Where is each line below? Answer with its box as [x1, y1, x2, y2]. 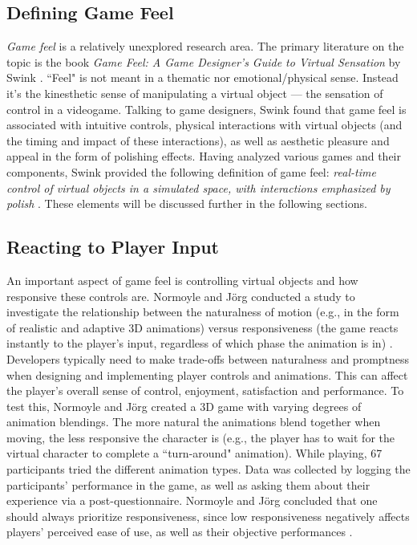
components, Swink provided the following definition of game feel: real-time [6, 163, 376, 180]
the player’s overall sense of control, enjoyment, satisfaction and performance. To [6, 382, 404, 399]
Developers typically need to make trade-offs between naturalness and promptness [6, 350, 410, 367]
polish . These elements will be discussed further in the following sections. [6, 195, 367, 212]
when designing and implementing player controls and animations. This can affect [6, 366, 408, 383]
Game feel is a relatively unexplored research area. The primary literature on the [6, 38, 404, 55]
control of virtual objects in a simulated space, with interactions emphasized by [6, 179, 391, 196]
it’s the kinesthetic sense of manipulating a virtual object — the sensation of [6, 84, 383, 101]
